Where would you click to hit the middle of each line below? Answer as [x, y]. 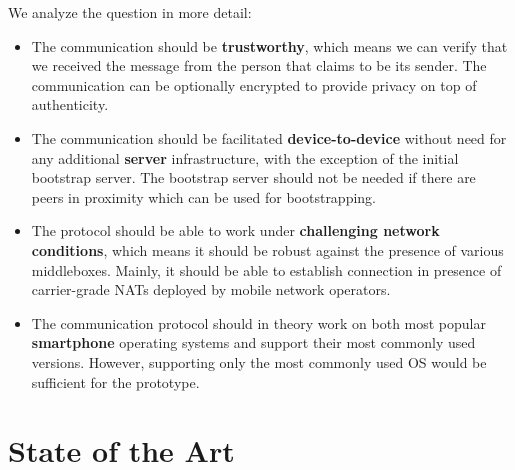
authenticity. [70, 104]
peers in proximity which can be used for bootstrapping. [203, 196]
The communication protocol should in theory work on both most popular [258, 322]
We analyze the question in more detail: [130, 12]
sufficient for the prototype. [115, 381]
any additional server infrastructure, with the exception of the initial [245, 157]
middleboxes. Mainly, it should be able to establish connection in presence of [266, 269]
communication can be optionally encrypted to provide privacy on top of [254, 84]
